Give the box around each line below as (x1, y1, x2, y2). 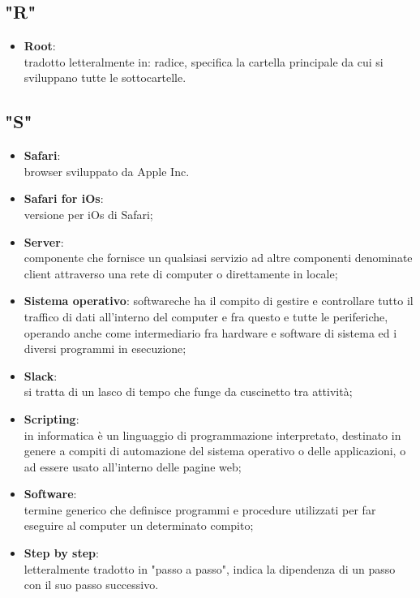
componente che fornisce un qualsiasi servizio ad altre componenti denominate (24, 249, 413, 266)
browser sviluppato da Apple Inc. (24, 162, 190, 179)
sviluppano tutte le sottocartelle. (24, 69, 186, 86)
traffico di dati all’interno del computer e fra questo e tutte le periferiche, (24, 308, 388, 325)
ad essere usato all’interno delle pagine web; (24, 458, 242, 475)
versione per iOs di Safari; (24, 205, 153, 222)
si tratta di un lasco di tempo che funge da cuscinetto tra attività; (24, 383, 353, 400)
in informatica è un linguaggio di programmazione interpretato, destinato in (24, 426, 401, 443)
